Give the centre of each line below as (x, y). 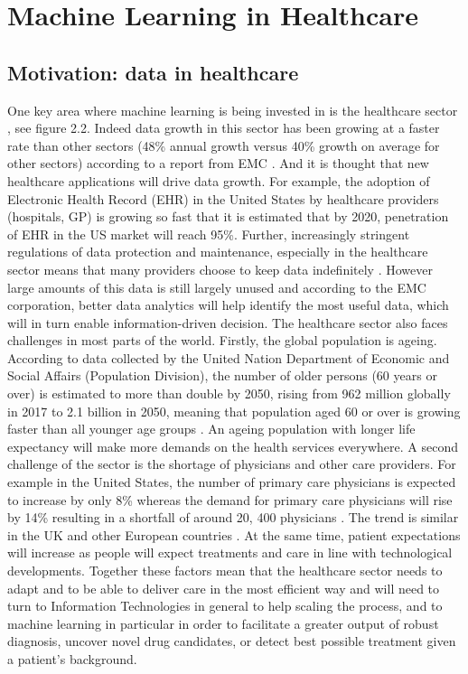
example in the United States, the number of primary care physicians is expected (232, 482)
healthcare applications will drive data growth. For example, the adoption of (219, 180)
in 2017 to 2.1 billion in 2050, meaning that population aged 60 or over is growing (234, 411)
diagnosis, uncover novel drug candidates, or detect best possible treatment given (232, 641)
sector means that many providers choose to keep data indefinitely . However (220, 269)
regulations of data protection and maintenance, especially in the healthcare (218, 252)
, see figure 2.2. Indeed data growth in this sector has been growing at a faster (224, 128)
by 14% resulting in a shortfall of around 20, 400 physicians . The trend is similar (233, 517)
